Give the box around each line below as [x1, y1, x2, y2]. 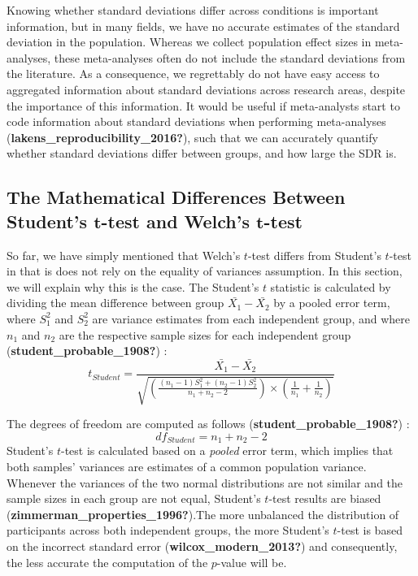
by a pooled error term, [273, 294, 390, 311]
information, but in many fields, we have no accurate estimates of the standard [7, 17, 400, 34]
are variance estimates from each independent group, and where [92, 310, 411, 327]
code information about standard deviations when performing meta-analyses [7, 113, 386, 130]
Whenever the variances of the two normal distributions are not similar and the [7, 474, 403, 491]
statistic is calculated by [270, 278, 391, 295]
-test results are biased [268, 490, 381, 507]
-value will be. [216, 553, 287, 570]
